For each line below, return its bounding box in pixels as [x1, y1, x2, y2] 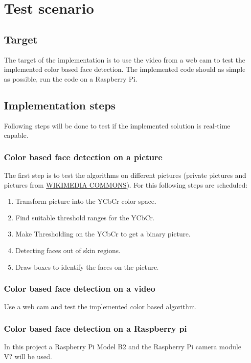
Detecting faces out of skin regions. [15, 245, 121, 255]
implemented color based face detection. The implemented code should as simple [4, 64, 246, 74]
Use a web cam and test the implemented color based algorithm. [4, 301, 197, 312]
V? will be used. [4, 351, 52, 361]
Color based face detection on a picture [4, 150, 162, 163]
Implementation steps [4, 97, 116, 112]
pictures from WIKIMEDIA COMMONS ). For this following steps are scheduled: [4, 179, 248, 190]
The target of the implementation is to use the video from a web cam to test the [4, 54, 245, 64]
